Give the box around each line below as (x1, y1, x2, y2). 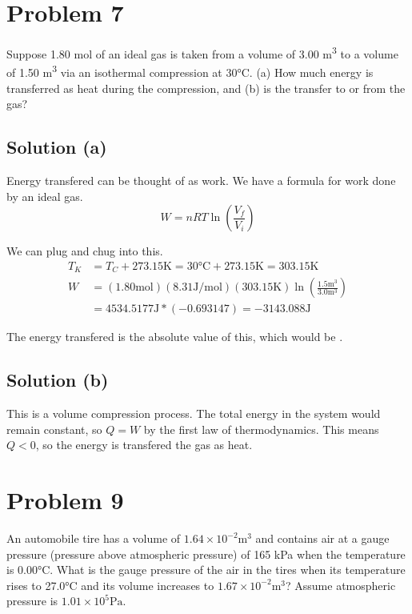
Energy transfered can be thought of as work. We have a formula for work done (6, 172, 396, 189)
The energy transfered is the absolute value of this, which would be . (6, 328, 343, 345)
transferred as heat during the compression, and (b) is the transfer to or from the (6, 79, 406, 96)
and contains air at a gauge (255, 530, 390, 547)
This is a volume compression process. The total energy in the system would (6, 405, 381, 422)
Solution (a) (6, 134, 107, 159)
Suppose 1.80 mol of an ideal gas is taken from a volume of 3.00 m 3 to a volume (6, 43, 398, 62)
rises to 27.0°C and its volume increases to (6, 576, 214, 593)
